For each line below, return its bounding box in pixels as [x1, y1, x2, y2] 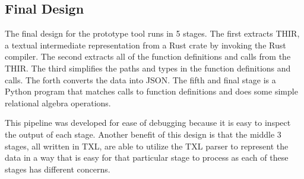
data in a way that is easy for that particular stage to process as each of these [5, 151, 289, 164]
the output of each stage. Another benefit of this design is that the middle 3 [5, 128, 281, 140]
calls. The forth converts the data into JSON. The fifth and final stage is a [5, 73, 276, 86]
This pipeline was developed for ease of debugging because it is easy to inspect [5, 116, 291, 129]
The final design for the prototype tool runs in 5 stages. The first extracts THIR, [5, 27, 300, 40]
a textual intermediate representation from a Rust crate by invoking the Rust [5, 38, 286, 51]
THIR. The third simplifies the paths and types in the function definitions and [5, 61, 291, 74]
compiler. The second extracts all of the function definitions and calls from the [5, 50, 291, 63]
